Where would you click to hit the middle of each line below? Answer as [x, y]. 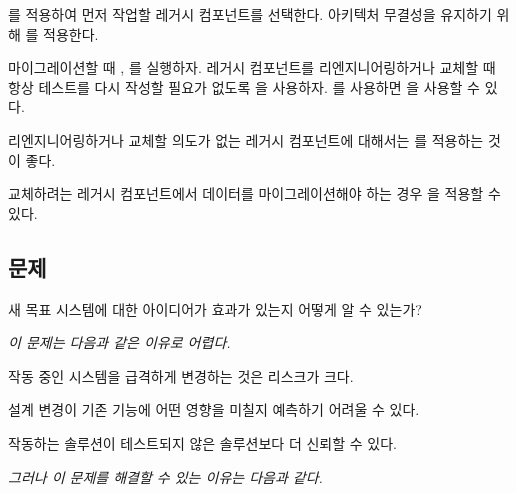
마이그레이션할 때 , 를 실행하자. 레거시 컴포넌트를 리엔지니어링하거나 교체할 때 [252, 67]
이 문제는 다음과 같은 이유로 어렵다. [119, 342]
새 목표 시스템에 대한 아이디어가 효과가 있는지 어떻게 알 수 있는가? [215, 308]
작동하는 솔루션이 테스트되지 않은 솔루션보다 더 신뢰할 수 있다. [202, 442]
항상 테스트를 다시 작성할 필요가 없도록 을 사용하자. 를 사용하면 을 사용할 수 [244, 86]
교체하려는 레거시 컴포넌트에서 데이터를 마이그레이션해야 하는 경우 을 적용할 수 [254, 193]
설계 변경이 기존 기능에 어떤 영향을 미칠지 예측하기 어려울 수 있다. [214, 409]
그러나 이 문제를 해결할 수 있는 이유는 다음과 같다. [165, 476]
